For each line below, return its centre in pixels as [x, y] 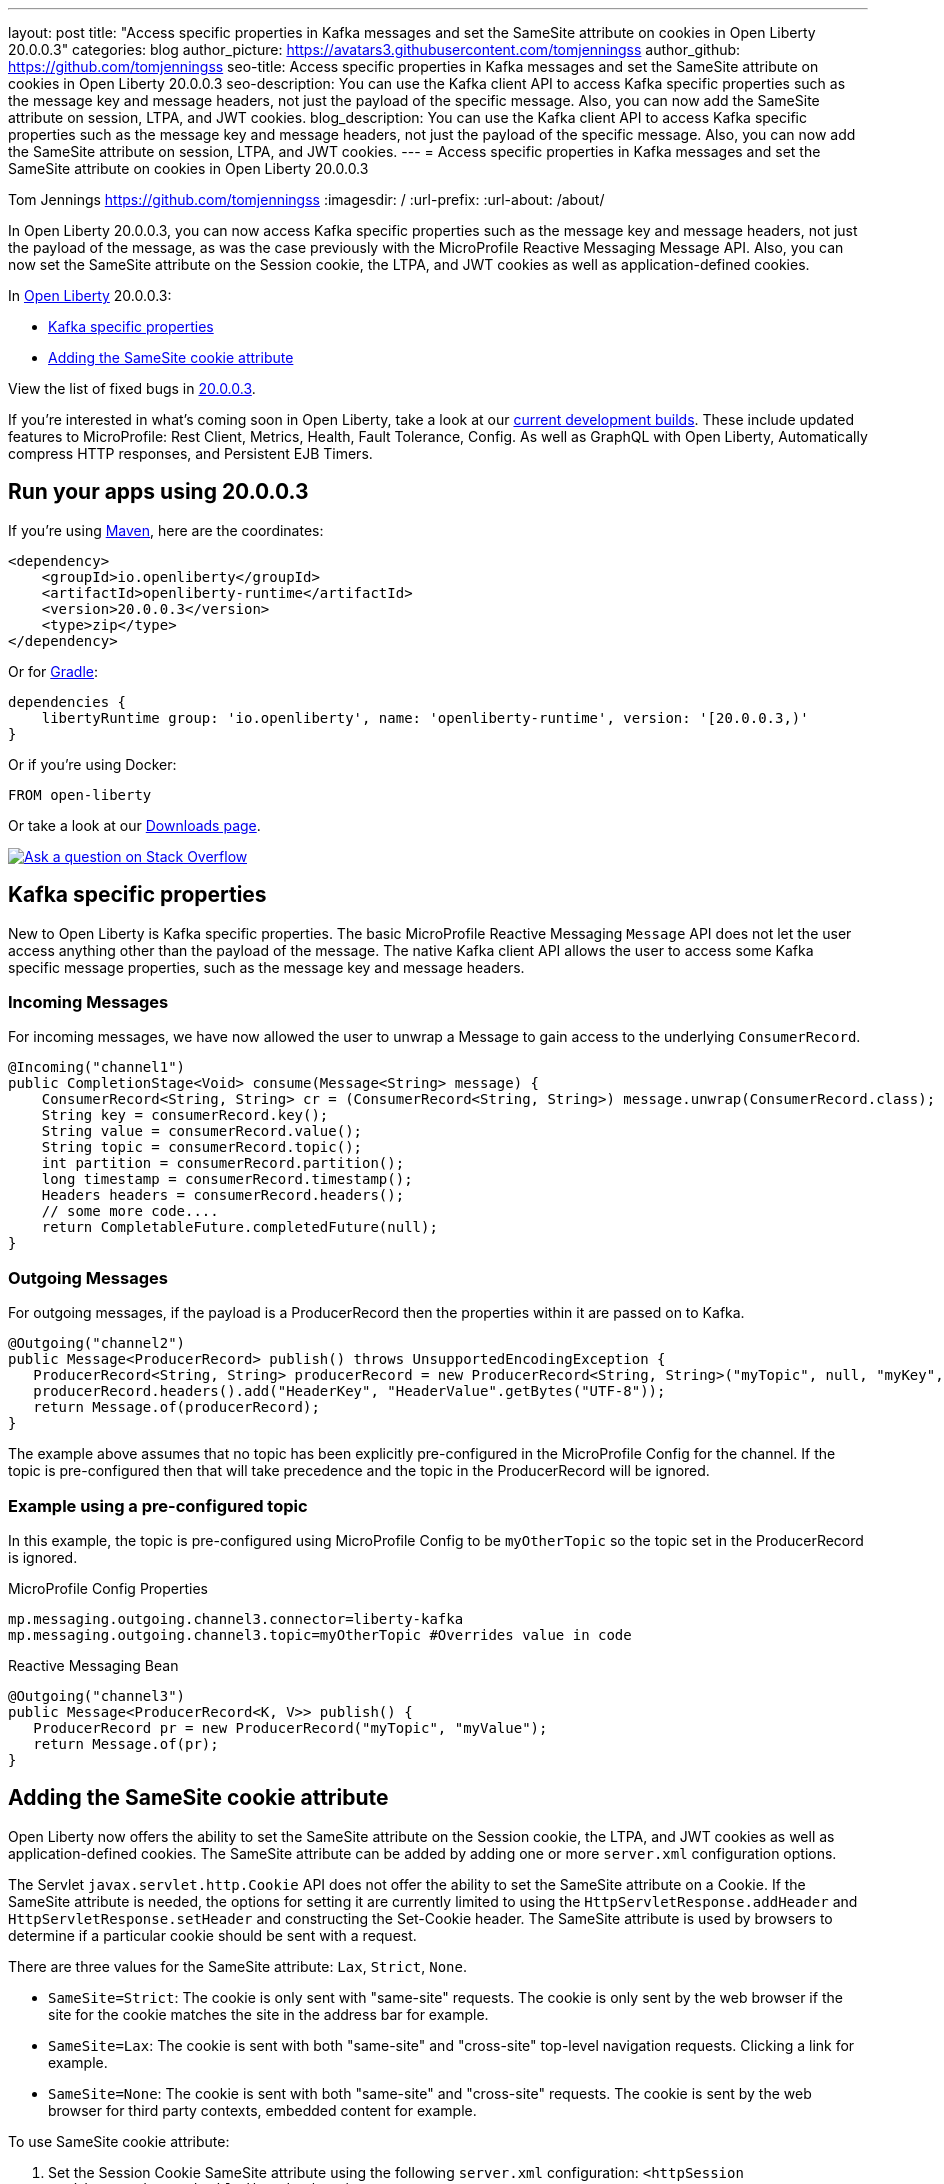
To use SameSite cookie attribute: [119, 2141]
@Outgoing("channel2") [97, 1343]
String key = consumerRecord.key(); [185, 1115]
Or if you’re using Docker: [92, 764]
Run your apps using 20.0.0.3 [158, 492]
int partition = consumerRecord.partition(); [223, 1163]
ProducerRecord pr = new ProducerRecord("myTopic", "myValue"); [290, 1727]
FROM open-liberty [80, 794]
